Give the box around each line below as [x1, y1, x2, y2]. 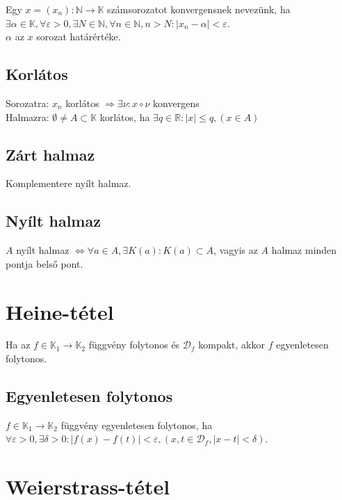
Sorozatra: [6, 95, 49, 110]
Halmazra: [6, 109, 49, 124]
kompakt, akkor [198, 337, 265, 352]
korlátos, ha [99, 109, 150, 124]
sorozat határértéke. [36, 29, 121, 44]
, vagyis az [213, 243, 258, 257]
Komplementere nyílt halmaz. [6, 176, 131, 191]
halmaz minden [271, 243, 337, 257]
